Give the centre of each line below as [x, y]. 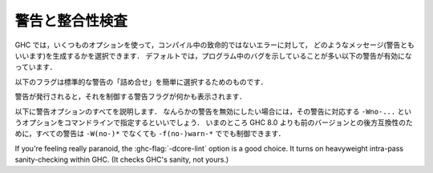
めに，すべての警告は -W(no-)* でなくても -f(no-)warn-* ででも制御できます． [150, 134]
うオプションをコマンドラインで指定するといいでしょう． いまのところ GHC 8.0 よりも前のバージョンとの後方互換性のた [214, 122]
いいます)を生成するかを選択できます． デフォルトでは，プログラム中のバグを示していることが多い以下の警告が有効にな [213, 55]
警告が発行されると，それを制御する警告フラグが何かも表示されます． [130, 97]
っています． [36, 67]
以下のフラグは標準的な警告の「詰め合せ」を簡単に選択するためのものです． [141, 82]
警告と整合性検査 [71, 21]
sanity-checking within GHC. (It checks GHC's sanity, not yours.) [122, 159]
